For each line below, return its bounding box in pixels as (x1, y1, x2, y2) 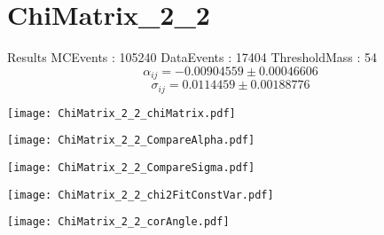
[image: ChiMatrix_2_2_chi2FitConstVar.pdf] (7, 188, 274, 201)
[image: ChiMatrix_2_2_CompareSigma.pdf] (7, 161, 255, 174)
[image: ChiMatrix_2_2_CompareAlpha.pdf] (7, 134, 255, 147)
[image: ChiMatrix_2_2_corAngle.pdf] (7, 215, 230, 229)
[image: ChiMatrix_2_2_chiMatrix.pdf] (7, 106, 236, 120)
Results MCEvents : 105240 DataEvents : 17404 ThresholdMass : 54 (7, 48, 378, 67)
